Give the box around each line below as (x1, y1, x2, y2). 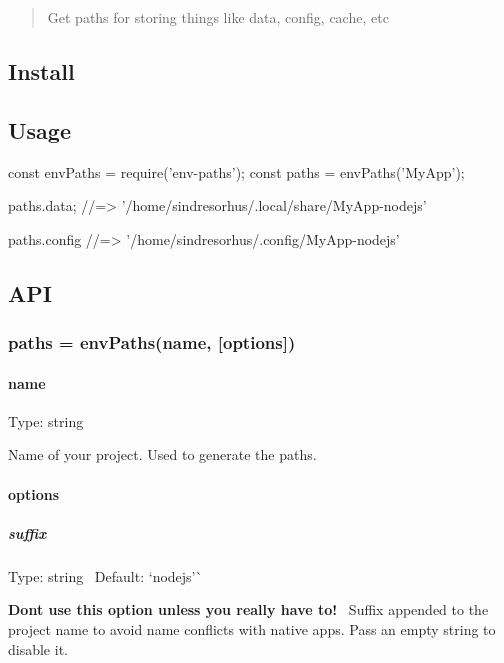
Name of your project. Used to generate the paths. (8, 444, 317, 465)
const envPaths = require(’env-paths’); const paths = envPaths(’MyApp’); (8, 161, 465, 182)
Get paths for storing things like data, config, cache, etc (47, 7, 389, 27)
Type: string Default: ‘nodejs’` (8, 565, 203, 586)
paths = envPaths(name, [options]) (8, 330, 296, 355)
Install (8, 55, 75, 86)
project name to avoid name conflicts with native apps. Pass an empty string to (8, 618, 496, 639)
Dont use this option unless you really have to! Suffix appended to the (8, 599, 489, 620)
